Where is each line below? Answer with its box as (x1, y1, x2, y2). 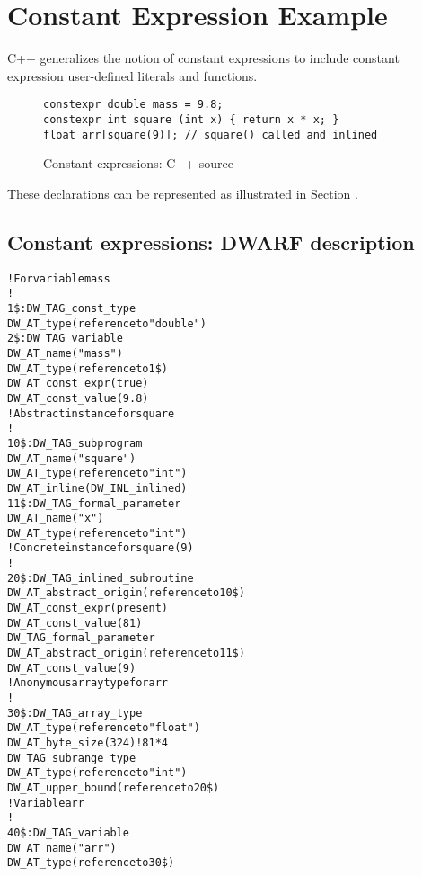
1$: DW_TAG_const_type (7, 301, 136, 315)
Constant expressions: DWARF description (7, 228, 415, 255)
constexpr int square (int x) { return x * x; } (43, 112, 339, 126)
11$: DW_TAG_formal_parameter (7, 496, 181, 510)
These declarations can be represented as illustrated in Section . (7, 183, 358, 202)
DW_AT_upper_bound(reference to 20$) (7, 781, 220, 794)
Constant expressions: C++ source (43, 154, 234, 173)
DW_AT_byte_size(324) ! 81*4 (7, 737, 168, 750)
